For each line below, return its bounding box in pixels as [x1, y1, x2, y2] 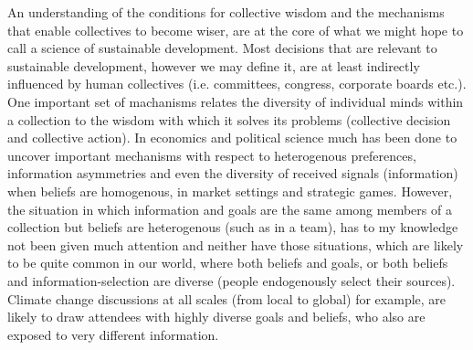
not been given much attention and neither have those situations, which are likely [7, 235, 464, 254]
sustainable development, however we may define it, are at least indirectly [7, 56, 420, 75]
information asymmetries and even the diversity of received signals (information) [7, 164, 458, 183]
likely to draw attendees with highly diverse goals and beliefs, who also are [7, 307, 426, 326]
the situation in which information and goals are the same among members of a [7, 199, 452, 218]
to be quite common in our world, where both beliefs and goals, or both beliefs [7, 253, 448, 272]
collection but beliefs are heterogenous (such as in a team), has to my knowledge [7, 217, 458, 237]
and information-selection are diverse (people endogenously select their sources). [7, 270, 456, 290]
